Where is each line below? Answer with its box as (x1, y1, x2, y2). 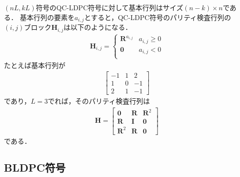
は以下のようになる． (63, 22, 132, 32)
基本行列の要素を (20, 12, 75, 22)
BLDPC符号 (4, 159, 66, 175)
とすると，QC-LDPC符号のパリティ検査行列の (84, 12, 231, 22)
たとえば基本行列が (4, 60, 65, 70)
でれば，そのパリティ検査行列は (48, 96, 150, 106)
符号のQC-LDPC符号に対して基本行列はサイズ (36, 2, 183, 12)
